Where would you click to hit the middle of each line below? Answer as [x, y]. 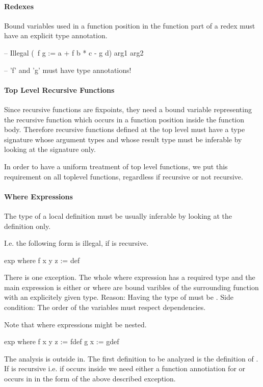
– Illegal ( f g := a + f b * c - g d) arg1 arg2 [74, 52]
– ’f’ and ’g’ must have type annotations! [68, 70]
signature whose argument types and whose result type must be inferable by [123, 139]
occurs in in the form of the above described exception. [90, 379]
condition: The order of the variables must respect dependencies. [105, 307]
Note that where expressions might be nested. [75, 324]
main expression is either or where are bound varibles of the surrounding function [131, 287]
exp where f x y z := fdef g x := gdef [62, 341]
